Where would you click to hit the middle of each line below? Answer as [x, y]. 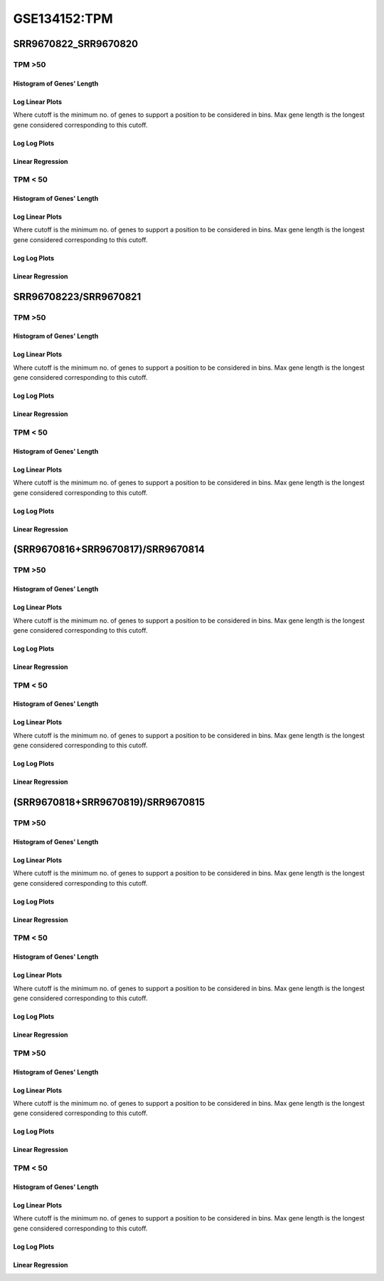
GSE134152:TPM [63, 19]
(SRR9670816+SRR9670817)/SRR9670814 [109, 550]
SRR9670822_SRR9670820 [76, 44]
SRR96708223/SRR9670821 [77, 297]
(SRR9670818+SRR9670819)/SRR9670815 [109, 803]
